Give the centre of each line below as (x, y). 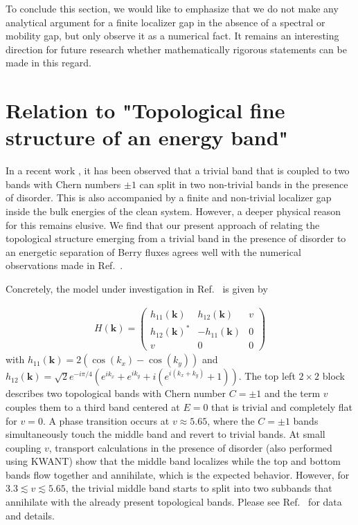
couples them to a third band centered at (93, 406)
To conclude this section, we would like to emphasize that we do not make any (172, 8)
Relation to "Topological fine (145, 110)
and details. (30, 515)
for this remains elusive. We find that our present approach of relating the (163, 224)
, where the (231, 420)
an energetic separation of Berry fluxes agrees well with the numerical (153, 251)
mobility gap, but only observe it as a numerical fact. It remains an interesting (172, 36)
